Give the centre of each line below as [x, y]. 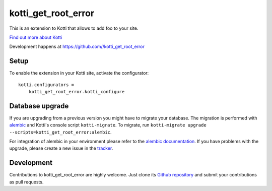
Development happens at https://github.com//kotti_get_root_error [77, 47]
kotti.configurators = [46, 85]
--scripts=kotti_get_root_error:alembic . [60, 132]
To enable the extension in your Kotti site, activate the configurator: [79, 73]
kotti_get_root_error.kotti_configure [77, 92]
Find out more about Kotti [36, 37]
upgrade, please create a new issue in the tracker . [61, 148]
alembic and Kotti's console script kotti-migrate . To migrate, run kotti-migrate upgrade [108, 125]
